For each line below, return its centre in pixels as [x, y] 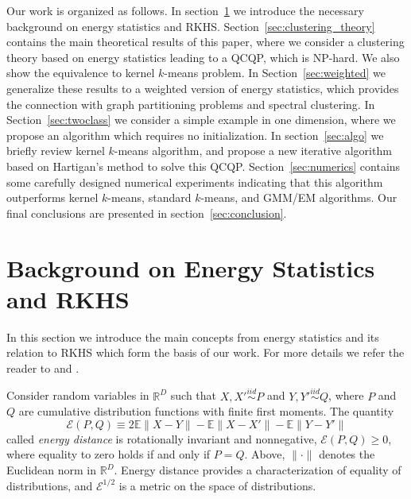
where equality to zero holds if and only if [109, 454]
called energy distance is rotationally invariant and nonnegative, [162, 438]
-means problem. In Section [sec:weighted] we [275, 73]
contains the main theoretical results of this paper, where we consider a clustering [205, 42]
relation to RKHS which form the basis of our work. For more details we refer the [205, 352]
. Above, [265, 454]
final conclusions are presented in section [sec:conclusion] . [147, 213]
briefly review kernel [56, 151]
